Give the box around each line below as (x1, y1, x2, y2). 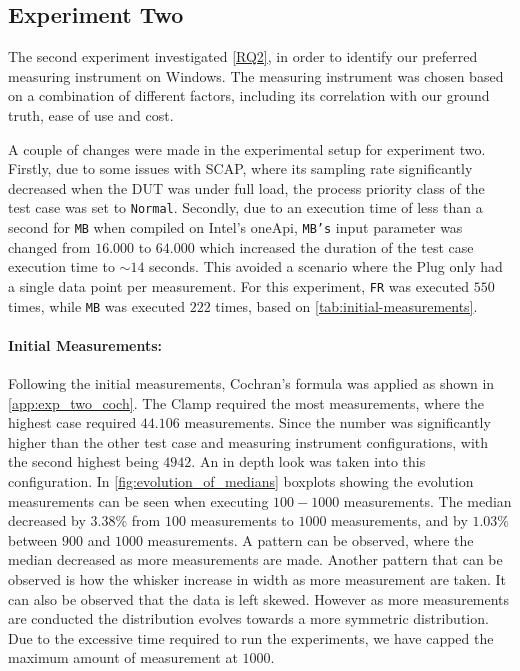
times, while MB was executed (8, 295, 185, 316)
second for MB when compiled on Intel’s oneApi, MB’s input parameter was (8, 217, 463, 238)
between (8, 529, 58, 550)
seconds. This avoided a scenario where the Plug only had (149, 256, 503, 277)
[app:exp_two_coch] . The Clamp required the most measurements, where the (8, 392, 484, 413)
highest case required (8, 412, 137, 433)
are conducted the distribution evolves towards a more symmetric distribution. (8, 608, 489, 629)
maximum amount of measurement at (8, 647, 238, 668)
